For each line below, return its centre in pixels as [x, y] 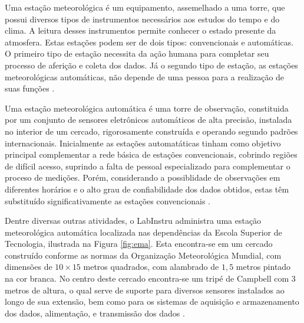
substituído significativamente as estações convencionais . [108, 200]
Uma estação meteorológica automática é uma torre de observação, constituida [147, 108]
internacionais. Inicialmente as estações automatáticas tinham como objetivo [143, 143]
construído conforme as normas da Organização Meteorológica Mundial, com [143, 255]
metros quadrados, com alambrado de [151, 267]
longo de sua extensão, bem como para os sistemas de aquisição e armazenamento [152, 301]
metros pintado [263, 267]
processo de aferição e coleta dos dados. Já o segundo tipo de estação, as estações [151, 65]
